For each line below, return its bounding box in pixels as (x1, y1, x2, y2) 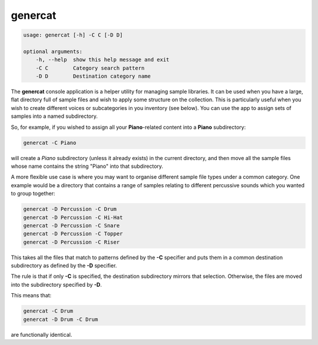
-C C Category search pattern (35, 65, 145, 71)
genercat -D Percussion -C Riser (23, 238, 120, 246)
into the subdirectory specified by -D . (11, 281, 102, 288)
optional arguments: (23, 48, 82, 55)
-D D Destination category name (35, 73, 151, 79)
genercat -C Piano (23, 139, 77, 146)
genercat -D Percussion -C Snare (23, 222, 120, 229)
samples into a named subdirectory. (11, 112, 98, 120)
